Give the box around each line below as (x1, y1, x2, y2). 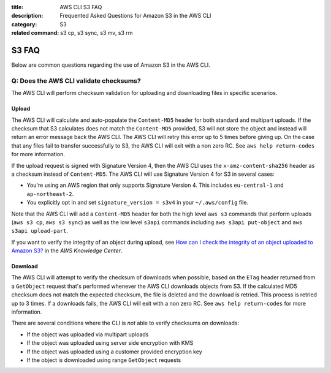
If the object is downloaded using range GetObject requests (26, 356, 181, 364)
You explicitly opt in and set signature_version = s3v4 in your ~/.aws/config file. (26, 199, 248, 206)
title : (11, 4, 24, 10)
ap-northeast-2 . (26, 190, 74, 197)
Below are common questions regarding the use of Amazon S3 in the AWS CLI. (11, 61, 211, 69)
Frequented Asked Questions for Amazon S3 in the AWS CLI (59, 12, 211, 20)
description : (11, 12, 44, 20)
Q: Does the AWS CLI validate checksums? (11, 77, 141, 85)
